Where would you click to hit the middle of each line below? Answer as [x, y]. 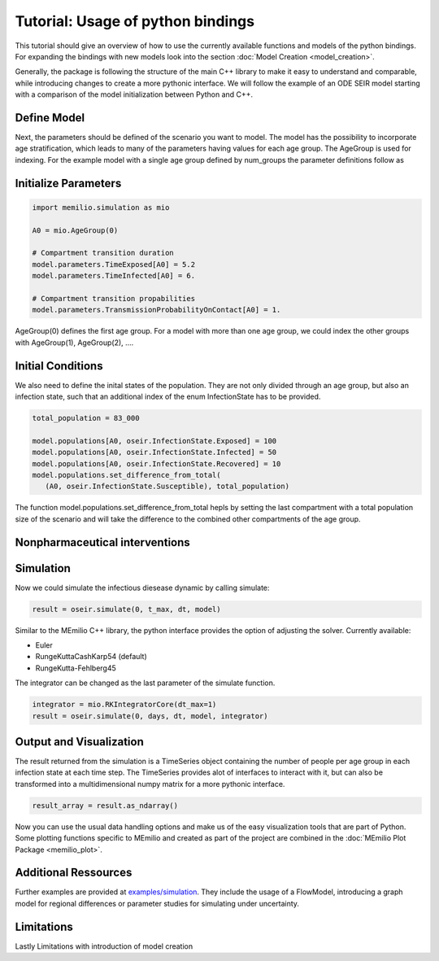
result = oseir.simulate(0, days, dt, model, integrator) [150, 716]
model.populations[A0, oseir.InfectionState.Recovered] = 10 [156, 463]
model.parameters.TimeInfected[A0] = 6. [113, 276]
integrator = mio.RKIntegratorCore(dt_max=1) [124, 705]
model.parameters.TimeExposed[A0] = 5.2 [113, 264]
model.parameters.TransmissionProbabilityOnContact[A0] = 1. [156, 310]
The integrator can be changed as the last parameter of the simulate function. [145, 683]
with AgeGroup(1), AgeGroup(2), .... [74, 343]
